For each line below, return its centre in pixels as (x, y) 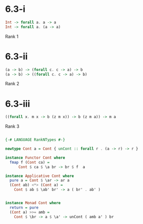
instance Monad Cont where (33, 203)
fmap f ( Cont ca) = (30, 162)
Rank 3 (12, 126)
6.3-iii (18, 104)
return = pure (24, 207)
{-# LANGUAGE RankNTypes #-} (35, 140)
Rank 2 (12, 84)
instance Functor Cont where (35, 158)
